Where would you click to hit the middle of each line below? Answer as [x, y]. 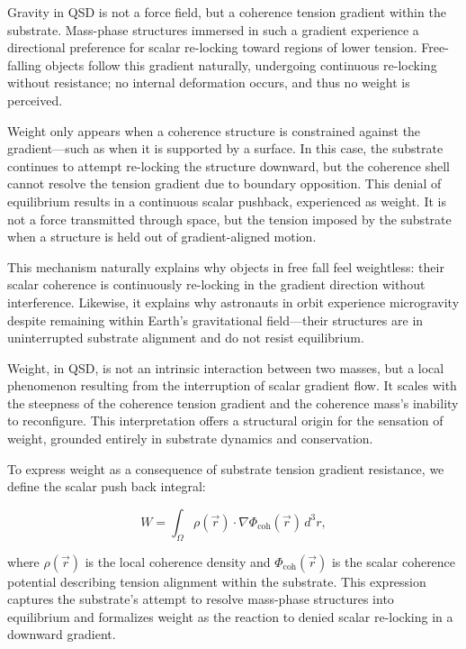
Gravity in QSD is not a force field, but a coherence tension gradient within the [227, 12]
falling [24, 64]
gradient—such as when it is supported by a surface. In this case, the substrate [225, 148]
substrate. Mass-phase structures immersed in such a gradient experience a [213, 29]
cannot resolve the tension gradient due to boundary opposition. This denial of [224, 183]
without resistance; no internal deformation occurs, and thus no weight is [209, 82]
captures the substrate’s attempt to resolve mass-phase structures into [201, 599]
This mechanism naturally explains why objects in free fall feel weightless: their [226, 266]
